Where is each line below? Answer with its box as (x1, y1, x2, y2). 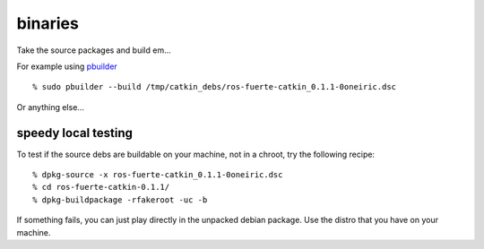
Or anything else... (16, 101, 85, 112)
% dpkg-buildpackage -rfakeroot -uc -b (32, 194, 208, 205)
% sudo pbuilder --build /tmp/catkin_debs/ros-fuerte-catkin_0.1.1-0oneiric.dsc (32, 82, 397, 92)
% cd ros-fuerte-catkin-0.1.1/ (32, 182, 170, 193)
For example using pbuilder (16, 61, 118, 72)
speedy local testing (16, 125, 134, 141)
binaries (16, 13, 80, 33)
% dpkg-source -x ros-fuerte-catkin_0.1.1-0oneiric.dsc (32, 170, 283, 180)
